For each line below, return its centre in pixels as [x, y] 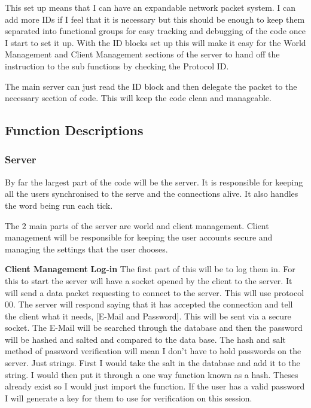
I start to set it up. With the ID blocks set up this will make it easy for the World [155, 42]
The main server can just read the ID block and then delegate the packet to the [151, 86]
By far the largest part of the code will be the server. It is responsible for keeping [154, 182]
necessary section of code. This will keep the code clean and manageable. [138, 98]
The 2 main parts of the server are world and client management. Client [137, 225]
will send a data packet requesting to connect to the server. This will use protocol [155, 292]
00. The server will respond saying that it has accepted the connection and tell [149, 304]
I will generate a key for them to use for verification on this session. [129, 398]
